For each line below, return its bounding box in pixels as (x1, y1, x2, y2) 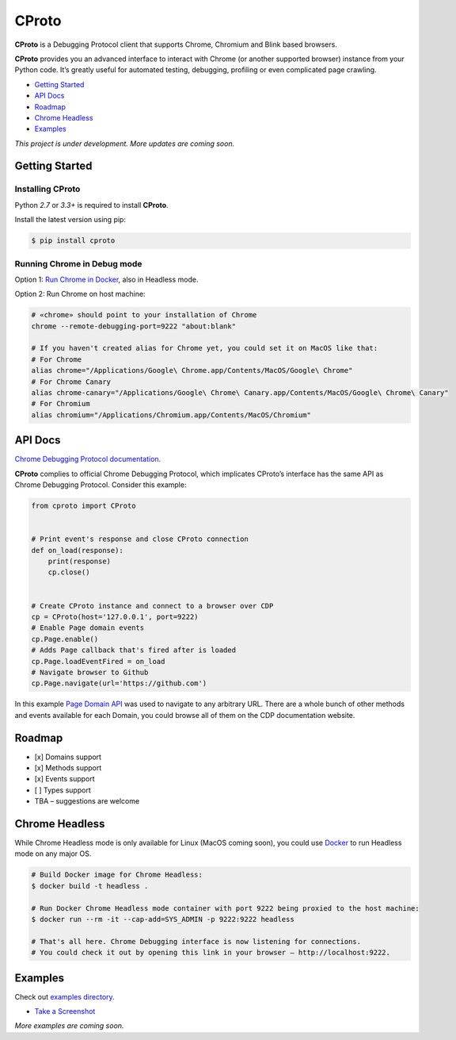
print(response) (47, 557, 111, 566)
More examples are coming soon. (14, 1021, 124, 1030)
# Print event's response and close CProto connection (31, 535, 249, 543)
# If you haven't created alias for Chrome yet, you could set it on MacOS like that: (31, 343, 378, 353)
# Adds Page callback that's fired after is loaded (31, 646, 237, 654)
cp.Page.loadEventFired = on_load (31, 657, 165, 666)
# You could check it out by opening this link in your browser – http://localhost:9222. (31, 948, 391, 957)
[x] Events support (34, 774, 95, 784)
